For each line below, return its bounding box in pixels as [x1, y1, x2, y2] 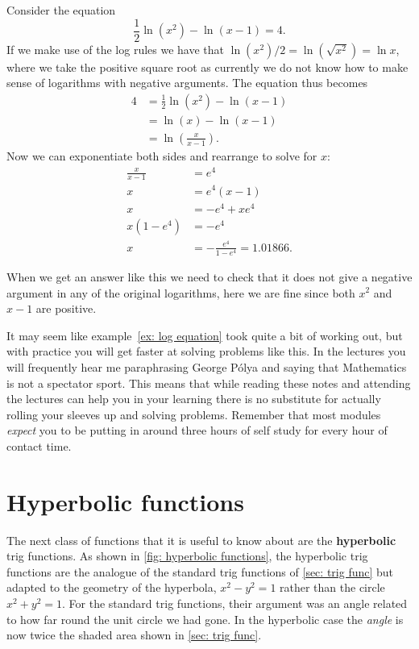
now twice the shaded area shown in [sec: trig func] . [6, 626, 262, 643]
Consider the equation [6, 2, 116, 18]
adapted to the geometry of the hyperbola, [6, 579, 217, 596]
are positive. [35, 300, 97, 317]
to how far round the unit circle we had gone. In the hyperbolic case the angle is [6, 610, 404, 627]
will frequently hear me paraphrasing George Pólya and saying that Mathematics [6, 358, 407, 375]
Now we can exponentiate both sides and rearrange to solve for [6, 147, 317, 164]
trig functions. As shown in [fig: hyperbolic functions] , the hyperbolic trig [6, 547, 368, 564]
